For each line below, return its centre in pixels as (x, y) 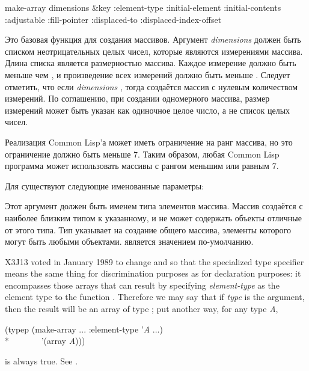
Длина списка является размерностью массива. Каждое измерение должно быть (151, 63)
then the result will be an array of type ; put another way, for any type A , (142, 309)
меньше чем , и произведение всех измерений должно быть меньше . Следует (148, 74)
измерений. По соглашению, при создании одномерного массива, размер (137, 98)
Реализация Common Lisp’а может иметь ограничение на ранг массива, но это (149, 142)
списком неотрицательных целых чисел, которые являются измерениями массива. (154, 51)
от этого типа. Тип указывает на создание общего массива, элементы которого (148, 229)
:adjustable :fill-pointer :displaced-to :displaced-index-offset (113, 19)
